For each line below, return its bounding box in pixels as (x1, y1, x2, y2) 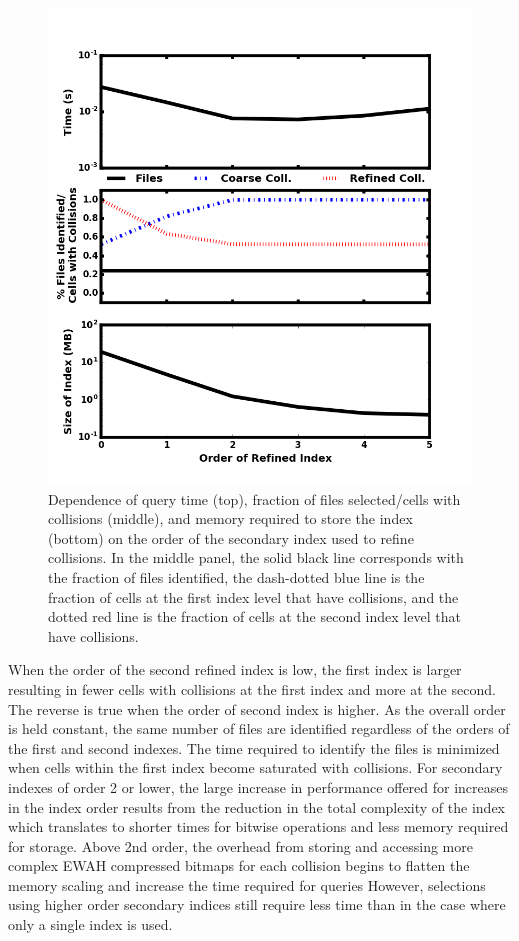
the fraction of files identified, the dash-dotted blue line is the (48, 566, 425, 587)
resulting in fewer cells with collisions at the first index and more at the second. (8, 678, 496, 699)
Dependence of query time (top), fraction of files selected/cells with (48, 488, 461, 509)
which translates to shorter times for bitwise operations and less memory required (8, 816, 509, 837)
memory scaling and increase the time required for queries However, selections (8, 874, 486, 895)
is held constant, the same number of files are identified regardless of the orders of (8, 718, 510, 739)
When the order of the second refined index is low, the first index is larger (8, 659, 462, 680)
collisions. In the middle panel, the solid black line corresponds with (48, 547, 464, 568)
